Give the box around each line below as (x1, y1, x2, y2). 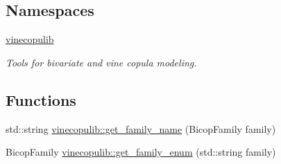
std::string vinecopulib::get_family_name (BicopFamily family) (6, 121, 276, 136)
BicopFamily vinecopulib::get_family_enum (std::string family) (6, 145, 276, 159)
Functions (6, 89, 76, 110)
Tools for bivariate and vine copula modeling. (6, 55, 197, 69)
